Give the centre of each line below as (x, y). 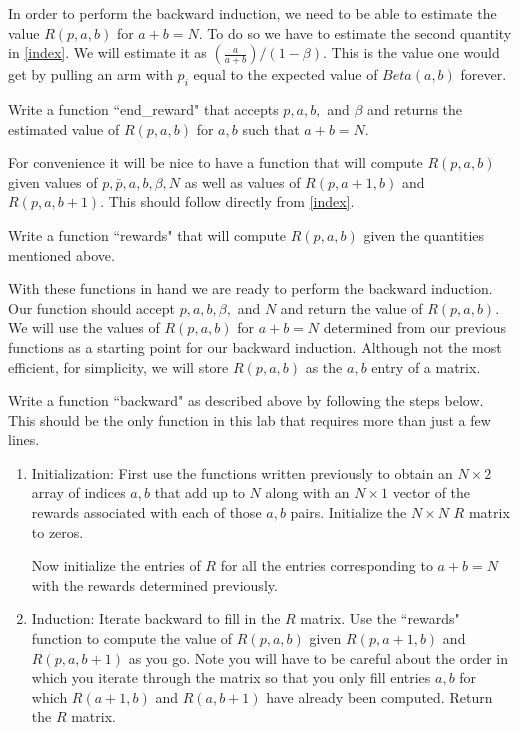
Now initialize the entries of (116, 565)
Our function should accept (91, 307)
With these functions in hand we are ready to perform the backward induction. (250, 288)
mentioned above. (61, 254)
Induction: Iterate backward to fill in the (156, 618)
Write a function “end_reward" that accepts (143, 108)
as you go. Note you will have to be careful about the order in (318, 657)
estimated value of (64, 128)
